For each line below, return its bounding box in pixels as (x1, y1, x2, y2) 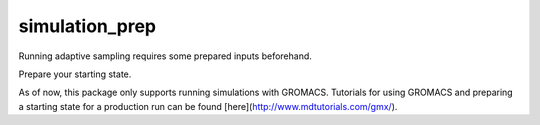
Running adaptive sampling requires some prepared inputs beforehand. (18, 50, 312, 62)
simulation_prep (18, 15, 157, 37)
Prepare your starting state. (18, 68, 132, 80)
